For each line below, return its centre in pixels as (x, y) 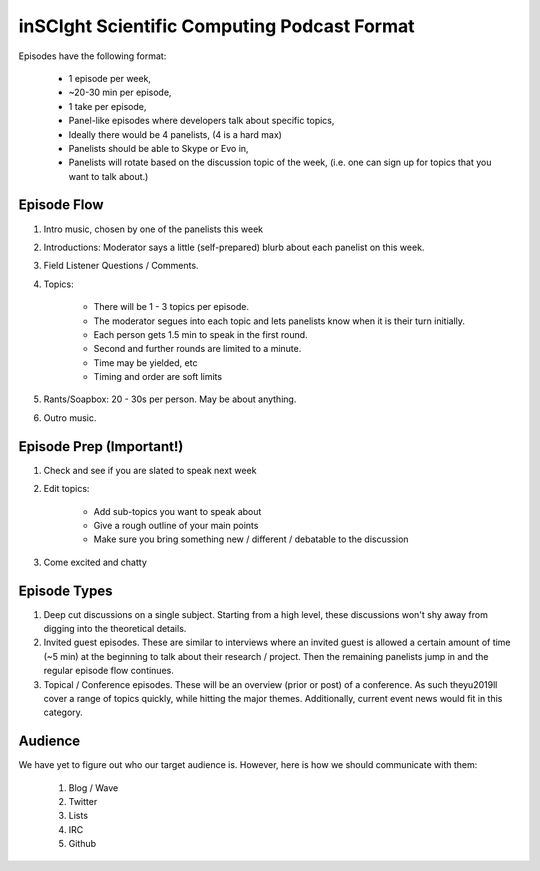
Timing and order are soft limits (158, 377)
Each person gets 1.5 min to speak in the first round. (201, 334)
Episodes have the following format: (92, 56)
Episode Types (65, 590)
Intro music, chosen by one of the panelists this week (153, 229)
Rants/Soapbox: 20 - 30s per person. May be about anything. (170, 399)
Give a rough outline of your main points (176, 525)
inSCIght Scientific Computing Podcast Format (216, 26)
